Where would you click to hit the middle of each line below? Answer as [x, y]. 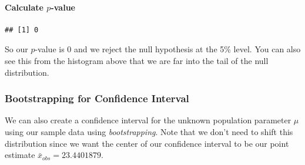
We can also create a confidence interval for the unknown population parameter [148, 120]
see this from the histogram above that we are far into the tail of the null [137, 60]
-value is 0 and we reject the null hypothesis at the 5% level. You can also [168, 49]
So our [16, 49]
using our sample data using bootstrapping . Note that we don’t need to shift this [149, 131]
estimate [20, 155]
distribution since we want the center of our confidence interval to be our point [147, 143]
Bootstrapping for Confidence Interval [97, 98]
